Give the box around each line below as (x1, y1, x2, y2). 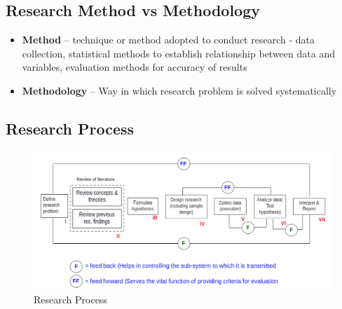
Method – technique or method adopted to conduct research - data (22, 32, 315, 47)
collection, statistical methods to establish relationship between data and (22, 46, 335, 60)
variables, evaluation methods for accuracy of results (22, 60, 247, 74)
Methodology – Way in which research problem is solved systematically (22, 83, 337, 97)
